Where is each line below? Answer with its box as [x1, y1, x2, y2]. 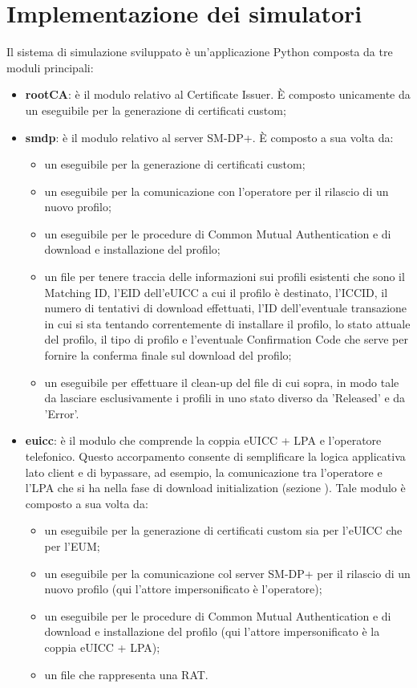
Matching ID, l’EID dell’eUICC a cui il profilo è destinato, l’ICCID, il [44, 283, 388, 300]
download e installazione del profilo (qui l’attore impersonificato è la [44, 623, 380, 640]
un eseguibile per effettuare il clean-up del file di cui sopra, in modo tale [44, 373, 399, 390]
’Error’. [44, 405, 79, 421]
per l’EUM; [44, 537, 100, 554]
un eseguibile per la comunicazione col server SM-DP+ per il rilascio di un [44, 564, 411, 581]
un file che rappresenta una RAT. [44, 666, 208, 682]
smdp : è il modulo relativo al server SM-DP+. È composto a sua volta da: [25, 128, 394, 145]
